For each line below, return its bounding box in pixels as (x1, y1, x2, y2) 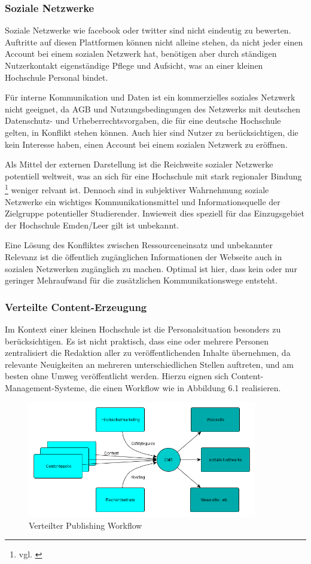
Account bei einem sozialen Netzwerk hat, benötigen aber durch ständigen (5, 47, 277, 60)
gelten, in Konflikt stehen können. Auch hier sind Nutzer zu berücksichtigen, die (5, 126, 298, 138)
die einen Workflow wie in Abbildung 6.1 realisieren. (90, 381, 281, 394)
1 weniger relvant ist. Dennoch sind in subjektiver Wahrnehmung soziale (5, 182, 269, 196)
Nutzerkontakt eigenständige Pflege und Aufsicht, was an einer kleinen (5, 59, 263, 71)
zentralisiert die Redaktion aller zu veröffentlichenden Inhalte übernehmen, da (5, 346, 291, 359)
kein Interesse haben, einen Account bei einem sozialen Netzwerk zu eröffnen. (5, 138, 288, 150)
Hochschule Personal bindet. (5, 71, 108, 83)
